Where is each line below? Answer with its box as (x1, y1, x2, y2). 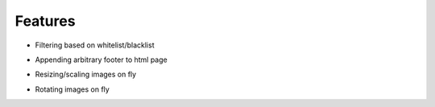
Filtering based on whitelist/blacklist (35, 40, 155, 50)
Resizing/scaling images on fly (35, 69, 137, 80)
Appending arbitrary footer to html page (35, 55, 168, 64)
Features (14, 12, 76, 30)
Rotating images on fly (35, 84, 110, 94)
